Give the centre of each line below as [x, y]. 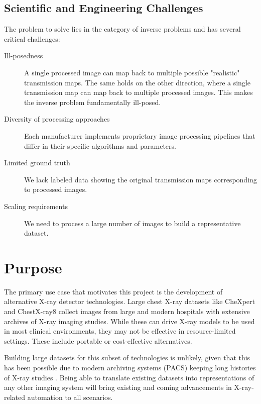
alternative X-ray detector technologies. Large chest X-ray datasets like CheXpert [130, 301]
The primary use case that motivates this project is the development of [113, 291]
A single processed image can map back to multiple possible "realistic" [132, 72]
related [15, 397]
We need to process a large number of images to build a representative [133, 223]
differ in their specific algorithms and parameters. [100, 145]
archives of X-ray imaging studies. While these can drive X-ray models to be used [129, 321]
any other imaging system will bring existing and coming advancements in [118, 387]
